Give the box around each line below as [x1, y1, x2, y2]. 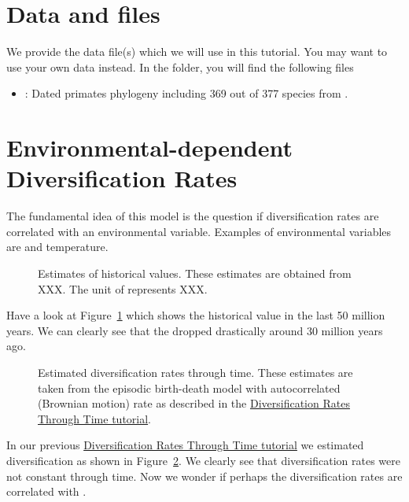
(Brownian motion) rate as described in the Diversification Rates [38, 395, 350, 412]
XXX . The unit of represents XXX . [38, 280, 208, 297]
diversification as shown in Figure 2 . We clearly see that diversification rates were [6, 452, 400, 468]
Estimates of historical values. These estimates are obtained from [38, 265, 352, 281]
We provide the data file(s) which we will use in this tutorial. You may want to [6, 43, 388, 60]
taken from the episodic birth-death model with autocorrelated [38, 379, 341, 396]
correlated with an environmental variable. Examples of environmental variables [6, 223, 392, 239]
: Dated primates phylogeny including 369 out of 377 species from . [24, 85, 348, 102]
